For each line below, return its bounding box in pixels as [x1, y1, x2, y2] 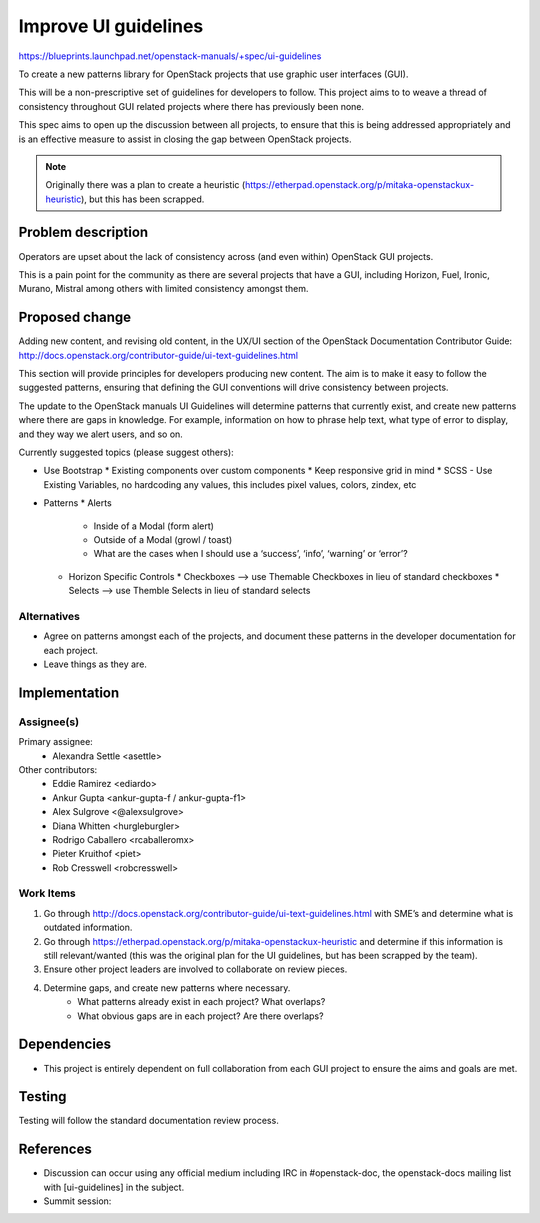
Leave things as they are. [43, 658, 147, 670]
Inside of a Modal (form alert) [93, 520, 215, 532]
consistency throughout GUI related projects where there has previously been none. [18, 100, 365, 112]
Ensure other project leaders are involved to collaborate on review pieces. [43, 963, 348, 975]
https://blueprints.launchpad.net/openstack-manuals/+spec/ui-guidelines [18, 50, 322, 62]
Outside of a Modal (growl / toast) [93, 533, 233, 545]
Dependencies [18, 1036, 112, 1053]
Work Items [18, 886, 76, 900]
